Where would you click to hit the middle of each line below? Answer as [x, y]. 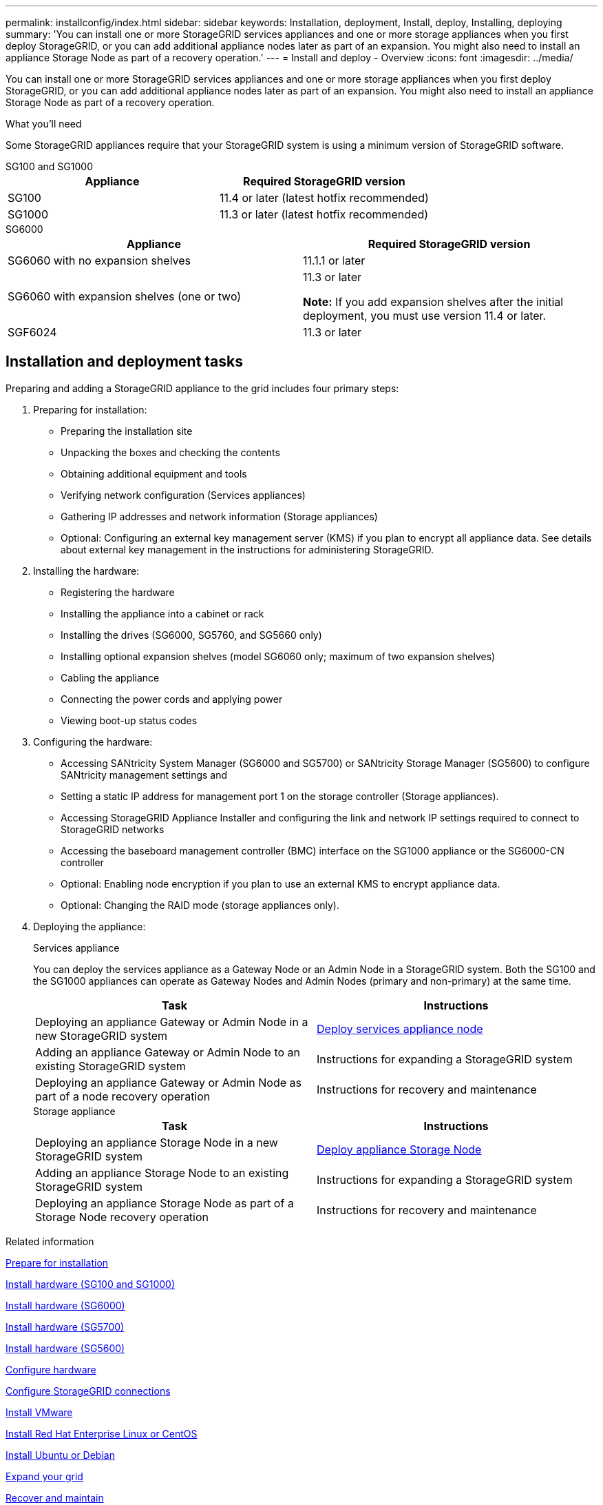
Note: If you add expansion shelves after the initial [433, 302]
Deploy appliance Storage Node [399, 1149]
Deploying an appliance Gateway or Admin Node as [169, 1082]
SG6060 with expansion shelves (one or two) [125, 296]
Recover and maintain [55, 1497]
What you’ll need [44, 124]
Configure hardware [51, 1369]
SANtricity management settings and [144, 775]
